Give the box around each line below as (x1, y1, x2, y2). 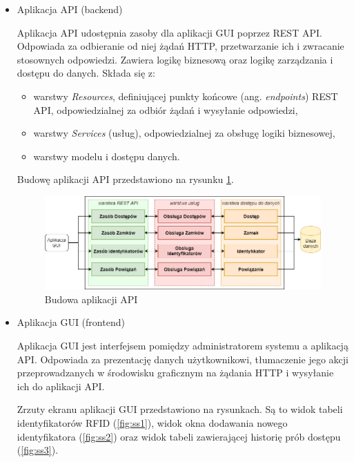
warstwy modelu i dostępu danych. (33, 148, 180, 163)
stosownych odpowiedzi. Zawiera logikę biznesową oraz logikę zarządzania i (17, 52, 333, 66)
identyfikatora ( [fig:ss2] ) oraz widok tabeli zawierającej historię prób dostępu (17, 429, 341, 443)
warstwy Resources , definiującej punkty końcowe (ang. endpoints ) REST (33, 88, 338, 103)
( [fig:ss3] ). (17, 443, 59, 457)
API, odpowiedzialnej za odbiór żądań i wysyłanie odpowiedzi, (33, 102, 298, 117)
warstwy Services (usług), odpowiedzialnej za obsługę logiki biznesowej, (33, 126, 335, 140)
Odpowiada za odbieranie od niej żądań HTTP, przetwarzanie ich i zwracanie (17, 39, 344, 53)
